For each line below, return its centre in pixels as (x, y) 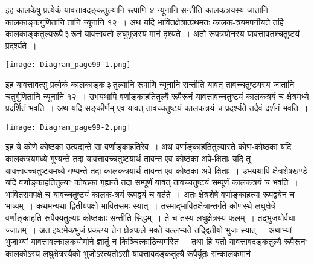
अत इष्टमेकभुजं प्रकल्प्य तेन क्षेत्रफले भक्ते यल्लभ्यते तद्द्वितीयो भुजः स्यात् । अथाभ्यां (165, 229)
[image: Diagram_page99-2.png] (68, 127)
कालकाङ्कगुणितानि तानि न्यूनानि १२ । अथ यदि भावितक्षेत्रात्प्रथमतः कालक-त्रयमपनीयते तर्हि (145, 21)
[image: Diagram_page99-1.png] (68, 65)
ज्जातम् (16, 229)
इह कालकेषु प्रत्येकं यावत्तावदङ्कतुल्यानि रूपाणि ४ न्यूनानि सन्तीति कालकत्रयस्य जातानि (137, 10)
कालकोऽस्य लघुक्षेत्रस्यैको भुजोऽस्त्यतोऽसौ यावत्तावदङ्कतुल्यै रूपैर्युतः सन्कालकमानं (128, 253)
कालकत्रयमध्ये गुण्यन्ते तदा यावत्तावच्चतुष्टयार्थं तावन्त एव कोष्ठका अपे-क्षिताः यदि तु (128, 159)
